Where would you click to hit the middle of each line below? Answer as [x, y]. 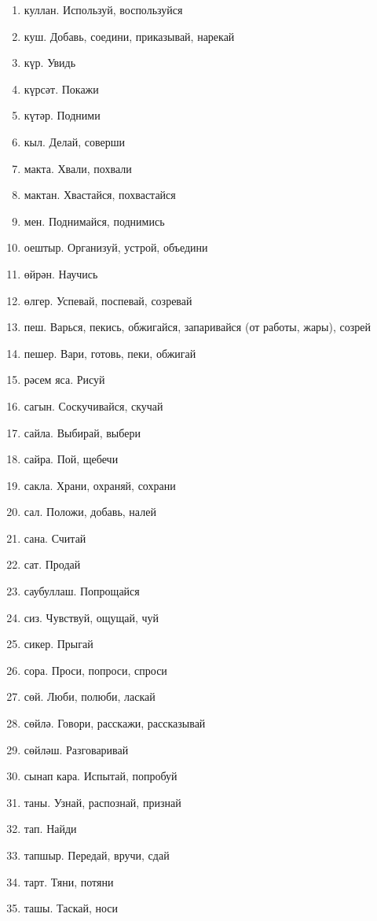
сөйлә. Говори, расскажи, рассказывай [115, 723]
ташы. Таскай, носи [71, 908]
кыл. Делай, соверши [74, 141]
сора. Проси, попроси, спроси [95, 670]
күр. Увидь [50, 63]
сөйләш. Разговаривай [76, 749]
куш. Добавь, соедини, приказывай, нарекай [129, 36]
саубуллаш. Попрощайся [82, 591]
